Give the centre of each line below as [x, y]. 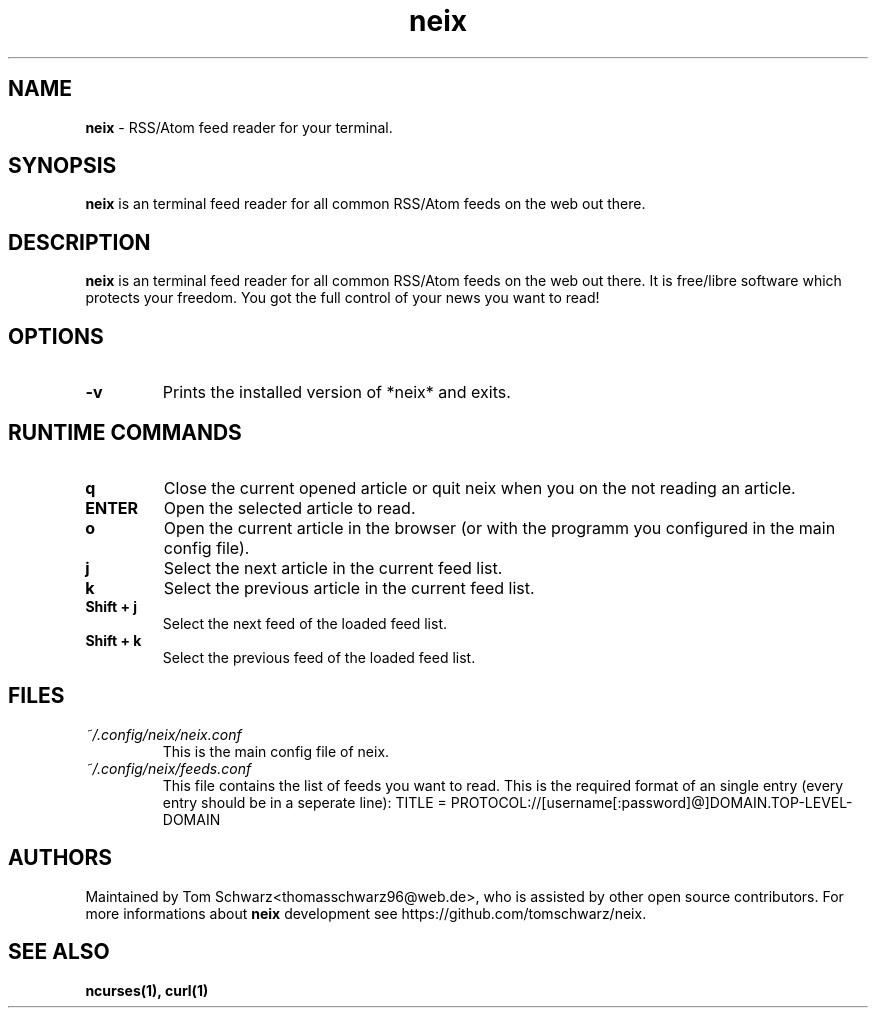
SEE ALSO [59, 952]
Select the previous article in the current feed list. [349, 587]
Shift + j [111, 606]
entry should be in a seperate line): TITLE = [304, 802]
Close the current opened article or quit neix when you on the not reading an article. [479, 487]
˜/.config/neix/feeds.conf [168, 768]
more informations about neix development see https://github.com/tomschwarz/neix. [366, 913]
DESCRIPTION [79, 242]
